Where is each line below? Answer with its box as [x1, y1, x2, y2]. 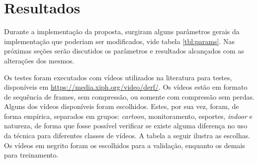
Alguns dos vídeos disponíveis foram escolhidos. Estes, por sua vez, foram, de [4, 101, 239, 111]
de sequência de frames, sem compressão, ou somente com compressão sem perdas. [4, 91, 255, 102]
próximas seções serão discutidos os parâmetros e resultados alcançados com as [4, 46, 244, 56]
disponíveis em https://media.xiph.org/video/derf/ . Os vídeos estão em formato [4, 82, 248, 92]
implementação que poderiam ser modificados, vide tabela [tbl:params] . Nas [4, 36, 235, 46]
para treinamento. [4, 150, 59, 160]
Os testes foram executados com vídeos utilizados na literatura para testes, [4, 72, 232, 82]
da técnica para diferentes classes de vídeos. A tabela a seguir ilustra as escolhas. [4, 130, 251, 141]
